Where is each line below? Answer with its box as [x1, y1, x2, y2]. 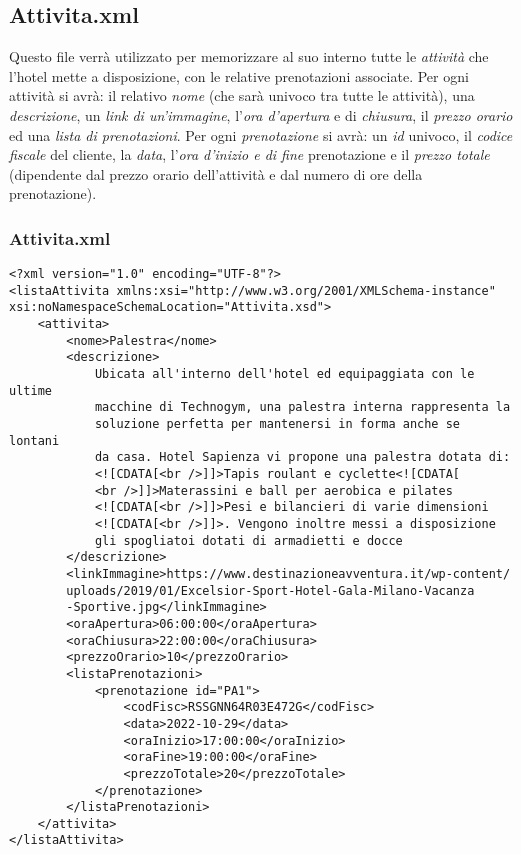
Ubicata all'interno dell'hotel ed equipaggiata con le [94, 367, 475, 382]
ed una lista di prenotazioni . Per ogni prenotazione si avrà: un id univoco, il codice [9, 124, 513, 145]
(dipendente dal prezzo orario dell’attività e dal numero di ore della [9, 163, 423, 184]
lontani [9, 433, 60, 448]
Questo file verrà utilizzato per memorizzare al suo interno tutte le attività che [9, 46, 489, 67]
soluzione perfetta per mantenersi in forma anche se [94, 417, 461, 432]
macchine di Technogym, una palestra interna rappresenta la [94, 400, 511, 415]
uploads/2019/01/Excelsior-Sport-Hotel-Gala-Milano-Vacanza [66, 583, 475, 598]
